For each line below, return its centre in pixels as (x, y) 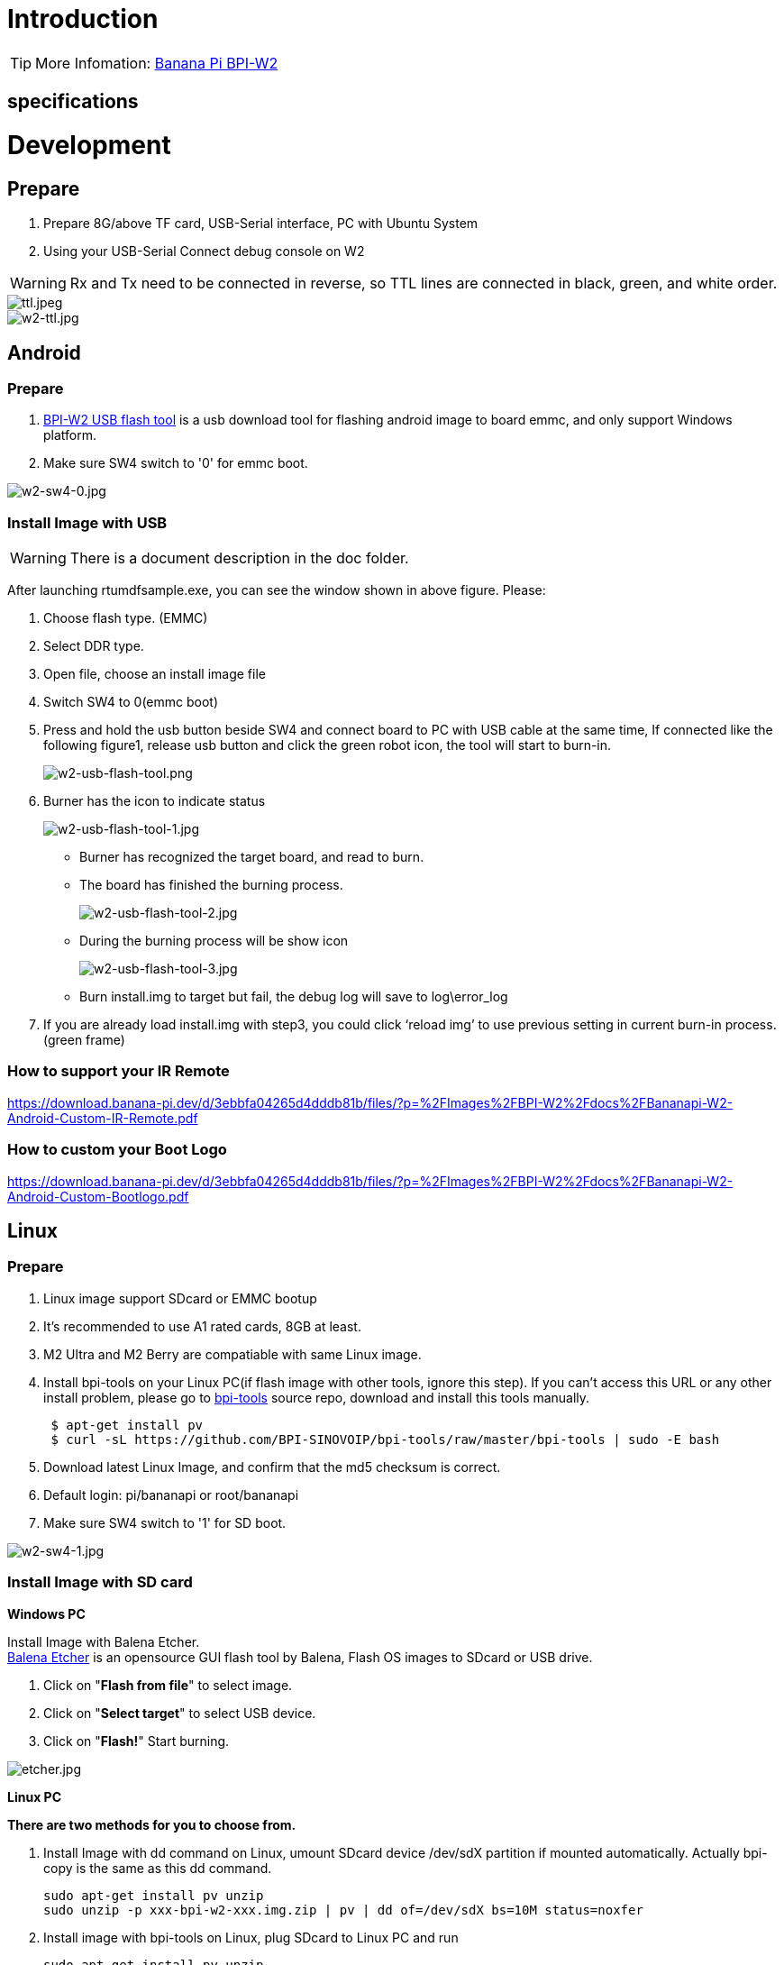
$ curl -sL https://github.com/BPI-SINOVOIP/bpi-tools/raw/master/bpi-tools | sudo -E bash (385, 1439)
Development (89, 145)
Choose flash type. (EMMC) (126, 618)
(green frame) (84, 1040)
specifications (73, 102)
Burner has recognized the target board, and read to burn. (252, 857)
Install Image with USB (87, 522)
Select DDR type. (94, 646)
